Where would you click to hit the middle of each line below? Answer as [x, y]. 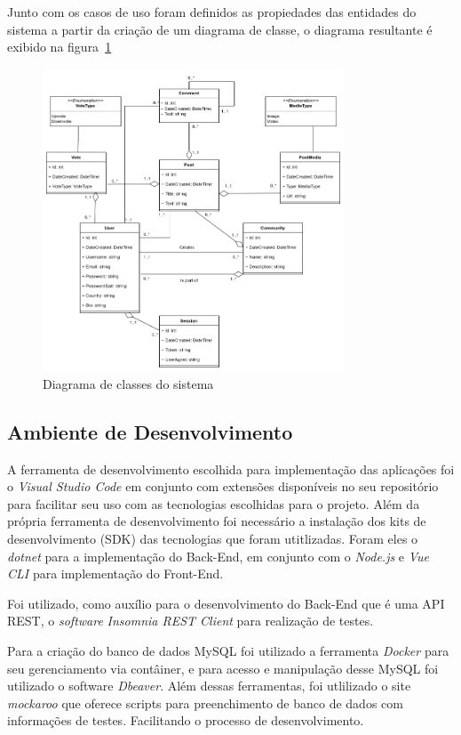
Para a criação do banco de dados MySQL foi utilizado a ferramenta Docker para [228, 650]
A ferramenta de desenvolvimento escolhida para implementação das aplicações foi [231, 468]
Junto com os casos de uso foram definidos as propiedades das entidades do [212, 12]
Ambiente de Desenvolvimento [150, 431]
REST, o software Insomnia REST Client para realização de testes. [191, 621]
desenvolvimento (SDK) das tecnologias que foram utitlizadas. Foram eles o [213, 538]
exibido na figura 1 [60, 47]
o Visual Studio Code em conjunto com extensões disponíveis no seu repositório [223, 486]
